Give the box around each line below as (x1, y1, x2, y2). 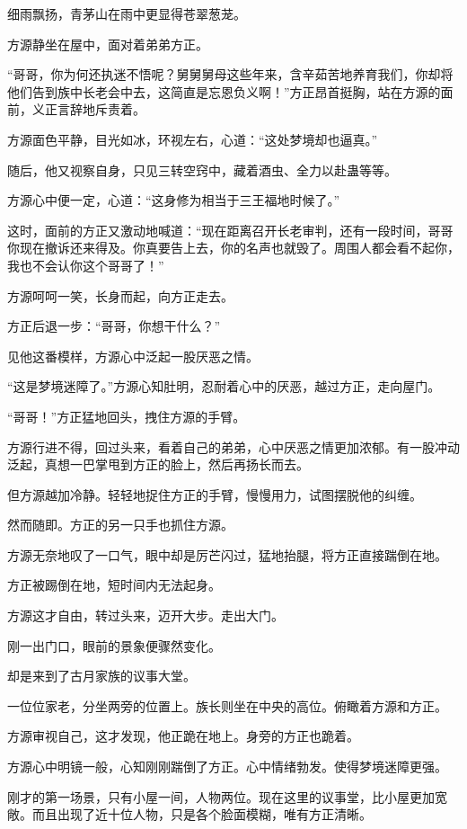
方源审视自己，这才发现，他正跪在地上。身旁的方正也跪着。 (7, 726, 359, 745)
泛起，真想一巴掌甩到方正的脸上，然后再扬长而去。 (7, 455, 309, 474)
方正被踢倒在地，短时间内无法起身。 (7, 575, 221, 594)
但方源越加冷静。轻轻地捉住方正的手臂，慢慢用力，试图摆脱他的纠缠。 (7, 485, 422, 504)
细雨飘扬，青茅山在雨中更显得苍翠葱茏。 (7, 4, 246, 22)
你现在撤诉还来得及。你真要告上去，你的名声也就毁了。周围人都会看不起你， (7, 238, 460, 257)
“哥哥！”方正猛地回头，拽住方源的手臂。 (7, 406, 246, 425)
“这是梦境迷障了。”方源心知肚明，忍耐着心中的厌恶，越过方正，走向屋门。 (7, 377, 441, 396)
